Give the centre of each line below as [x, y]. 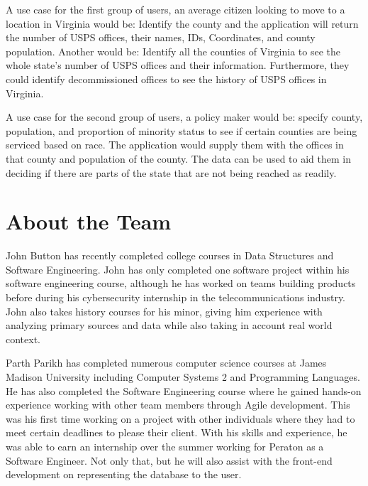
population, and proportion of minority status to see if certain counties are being [182, 130]
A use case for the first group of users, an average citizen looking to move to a [175, 9]
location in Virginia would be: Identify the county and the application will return [182, 23]
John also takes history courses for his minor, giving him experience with [164, 311]
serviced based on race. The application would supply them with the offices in [175, 145]
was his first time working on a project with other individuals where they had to [180, 418]
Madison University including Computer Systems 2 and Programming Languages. [183, 377]
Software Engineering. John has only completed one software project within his [178, 269]
